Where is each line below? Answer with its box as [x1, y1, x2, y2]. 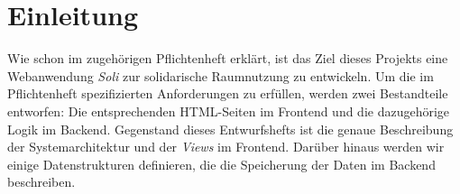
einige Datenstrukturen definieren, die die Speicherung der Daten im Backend [7, 154, 436, 173]
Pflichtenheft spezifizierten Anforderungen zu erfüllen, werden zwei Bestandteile [7, 84, 448, 103]
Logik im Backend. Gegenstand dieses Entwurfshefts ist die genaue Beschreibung [7, 119, 454, 138]
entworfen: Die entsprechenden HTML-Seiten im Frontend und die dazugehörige [7, 101, 450, 120]
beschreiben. [7, 172, 76, 191]
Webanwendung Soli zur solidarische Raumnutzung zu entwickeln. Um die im [7, 66, 434, 85]
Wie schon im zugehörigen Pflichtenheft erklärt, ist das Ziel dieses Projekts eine [7, 49, 448, 68]
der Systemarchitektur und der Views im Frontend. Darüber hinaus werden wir [7, 137, 445, 156]
